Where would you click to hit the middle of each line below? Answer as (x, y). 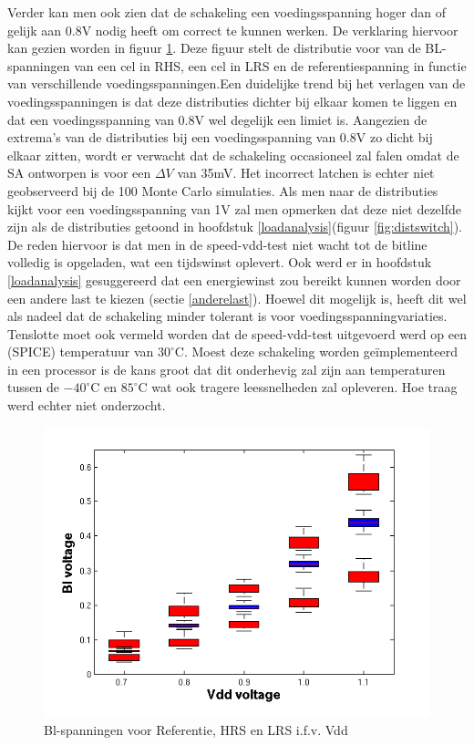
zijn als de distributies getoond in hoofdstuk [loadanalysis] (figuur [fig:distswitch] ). (235, 227)
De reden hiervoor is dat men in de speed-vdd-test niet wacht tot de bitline (217, 244)
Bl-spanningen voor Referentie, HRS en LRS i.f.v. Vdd (196, 730)
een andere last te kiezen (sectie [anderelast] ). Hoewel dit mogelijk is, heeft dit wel (237, 298)
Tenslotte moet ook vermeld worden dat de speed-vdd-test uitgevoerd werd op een (237, 333)
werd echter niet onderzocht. (87, 405)
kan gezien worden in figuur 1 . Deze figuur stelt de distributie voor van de (214, 48)
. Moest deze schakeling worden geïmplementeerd (320, 352)
